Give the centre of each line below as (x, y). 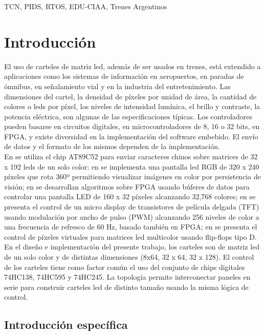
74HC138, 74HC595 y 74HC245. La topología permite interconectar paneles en (127, 277)
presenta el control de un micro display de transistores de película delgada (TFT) (132, 207)
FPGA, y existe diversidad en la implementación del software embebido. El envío (131, 136)
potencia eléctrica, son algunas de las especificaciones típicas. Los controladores (128, 116)
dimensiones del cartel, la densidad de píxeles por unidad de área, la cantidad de (130, 96)
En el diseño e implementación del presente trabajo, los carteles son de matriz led (132, 247)
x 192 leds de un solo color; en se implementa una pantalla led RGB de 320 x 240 (132, 166)
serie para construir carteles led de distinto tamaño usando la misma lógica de (126, 287)
